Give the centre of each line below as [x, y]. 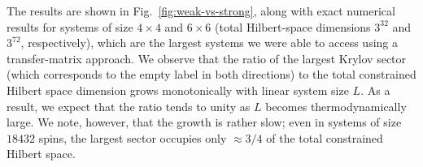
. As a [375, 90]
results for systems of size [70, 26]
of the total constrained [325, 137]
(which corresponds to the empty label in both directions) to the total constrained [211, 74]
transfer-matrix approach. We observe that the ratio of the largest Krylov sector [207, 58]
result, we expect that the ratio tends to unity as [129, 106]
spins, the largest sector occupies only [133, 137]
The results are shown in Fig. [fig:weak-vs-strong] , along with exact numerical [201, 11]
